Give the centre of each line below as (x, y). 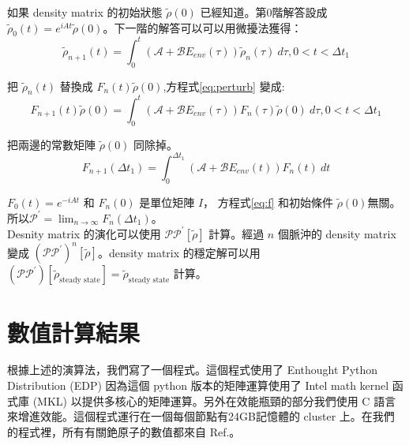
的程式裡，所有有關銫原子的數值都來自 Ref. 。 (124, 431)
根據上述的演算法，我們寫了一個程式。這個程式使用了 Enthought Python (193, 370)
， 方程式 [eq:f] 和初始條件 (268, 202)
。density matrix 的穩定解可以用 (179, 252)
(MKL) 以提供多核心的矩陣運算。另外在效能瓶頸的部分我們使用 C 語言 (214, 400)
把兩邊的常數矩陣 (51, 144)
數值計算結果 (74, 332)
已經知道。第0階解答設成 (264, 12)
